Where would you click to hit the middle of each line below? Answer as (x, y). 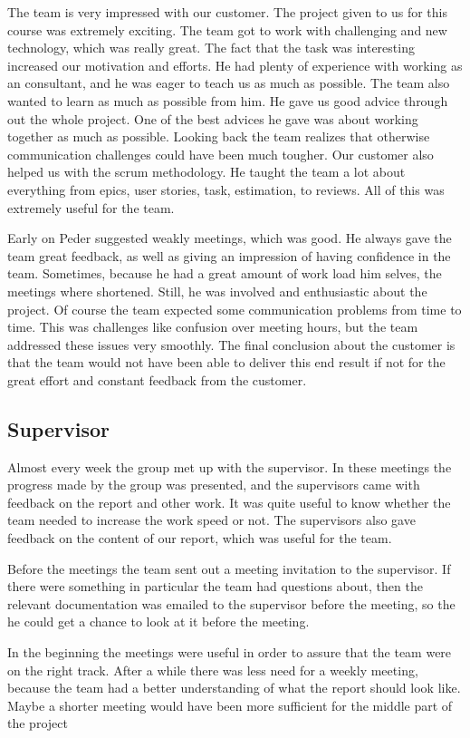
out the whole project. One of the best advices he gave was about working (213, 118)
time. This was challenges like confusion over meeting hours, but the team (213, 327)
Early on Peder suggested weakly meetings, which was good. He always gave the (230, 238)
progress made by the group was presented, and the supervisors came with (214, 485)
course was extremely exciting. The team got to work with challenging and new (227, 29)
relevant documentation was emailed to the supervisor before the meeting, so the (231, 603)
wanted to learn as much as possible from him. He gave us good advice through (228, 100)
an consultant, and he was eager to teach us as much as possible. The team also (229, 83)
